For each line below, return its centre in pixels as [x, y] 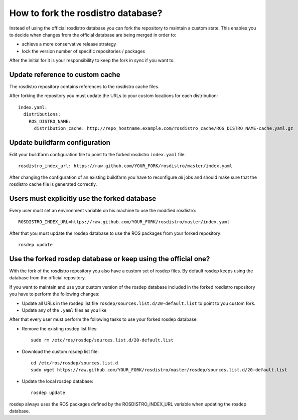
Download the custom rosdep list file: [60, 351]
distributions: [42, 114]
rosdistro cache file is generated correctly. [53, 184]
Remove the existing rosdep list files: [60, 328]
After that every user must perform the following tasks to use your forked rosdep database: [104, 319]
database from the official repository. [48, 278]
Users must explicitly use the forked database [83, 198]
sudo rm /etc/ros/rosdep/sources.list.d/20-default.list [102, 340]
